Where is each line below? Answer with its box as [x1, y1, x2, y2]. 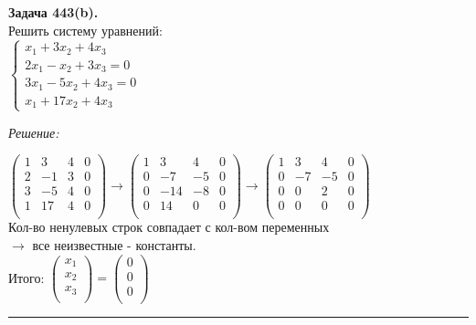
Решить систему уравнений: [8, 20, 163, 39]
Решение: [8, 122, 59, 142]
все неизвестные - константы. [32, 236, 196, 255]
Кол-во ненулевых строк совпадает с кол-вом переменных [8, 217, 330, 236]
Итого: [8, 267, 45, 287]
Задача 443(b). [8, 3, 99, 21]
